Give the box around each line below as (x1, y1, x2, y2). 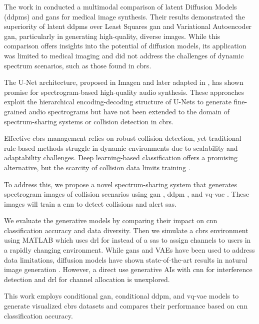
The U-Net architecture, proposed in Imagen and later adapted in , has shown (4, 77, 243, 87)
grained (4, 106, 27, 116)
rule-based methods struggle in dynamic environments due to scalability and (4, 142, 238, 153)
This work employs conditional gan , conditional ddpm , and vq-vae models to (4, 291, 239, 301)
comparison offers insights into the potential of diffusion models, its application (4, 40, 246, 51)
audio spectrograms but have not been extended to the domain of (28, 106, 230, 116)
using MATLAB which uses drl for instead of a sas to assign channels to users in (4, 235, 251, 245)
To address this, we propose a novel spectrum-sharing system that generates (4, 179, 237, 189)
